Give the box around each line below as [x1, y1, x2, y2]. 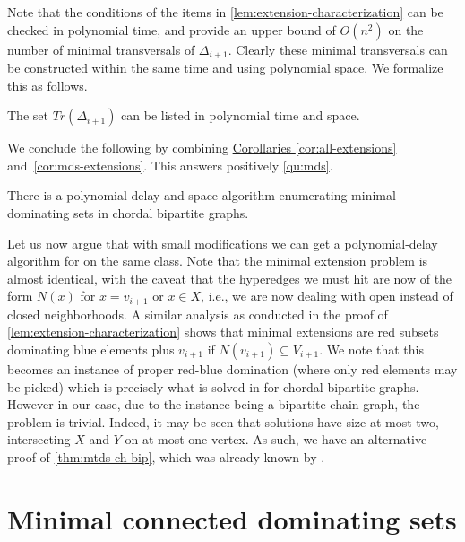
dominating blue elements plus [7, 340, 175, 359]
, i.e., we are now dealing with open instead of [201, 286, 453, 305]
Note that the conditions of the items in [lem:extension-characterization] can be [7, 3, 443, 21]
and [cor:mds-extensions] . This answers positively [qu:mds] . [7, 155, 333, 174]
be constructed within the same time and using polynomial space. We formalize [7, 58, 443, 77]
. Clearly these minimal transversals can [228, 39, 448, 58]
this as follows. [7, 75, 88, 94]
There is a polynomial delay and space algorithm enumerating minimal [7, 186, 396, 205]
